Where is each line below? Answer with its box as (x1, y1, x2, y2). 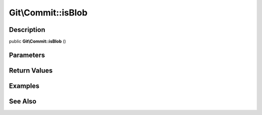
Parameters (9, 51, 45, 59)
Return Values (9, 66, 53, 74)
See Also (9, 97, 36, 105)
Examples (9, 82, 40, 90)
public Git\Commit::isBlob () (9, 39, 66, 44)
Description (9, 26, 46, 34)
